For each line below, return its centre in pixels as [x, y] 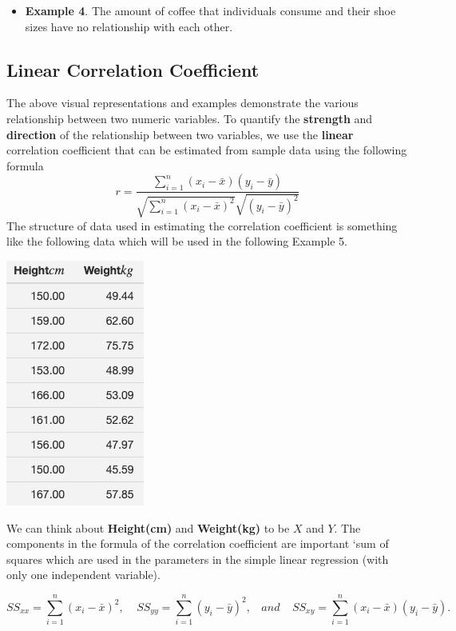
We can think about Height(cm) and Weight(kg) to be [148, 527]
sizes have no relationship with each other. [129, 26]
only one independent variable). [83, 575]
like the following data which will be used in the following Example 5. [177, 241]
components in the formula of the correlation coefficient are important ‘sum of [198, 543]
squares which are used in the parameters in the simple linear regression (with [198, 559]
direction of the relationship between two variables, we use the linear [180, 134]
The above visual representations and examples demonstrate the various [182, 103]
